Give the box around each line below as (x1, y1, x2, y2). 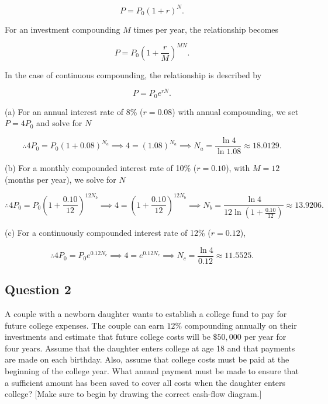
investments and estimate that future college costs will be (5, 330, 210, 343)
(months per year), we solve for (5, 173, 116, 185)
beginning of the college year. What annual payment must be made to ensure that (5, 364, 299, 377)
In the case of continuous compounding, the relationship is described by (5, 68, 262, 81)
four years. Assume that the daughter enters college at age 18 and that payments (5, 342, 295, 354)
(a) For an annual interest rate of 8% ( (5, 105, 143, 117)
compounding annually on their (184, 319, 297, 331)
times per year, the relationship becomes (133, 23, 279, 35)
